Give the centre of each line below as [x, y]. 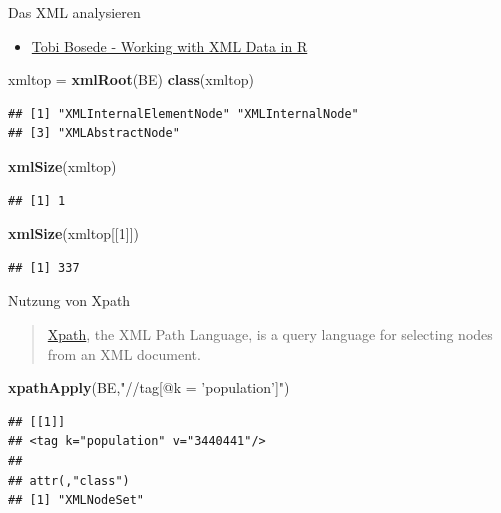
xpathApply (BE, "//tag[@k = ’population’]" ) [149, 387]
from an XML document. [124, 353]
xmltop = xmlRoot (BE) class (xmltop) [131, 79]
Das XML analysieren [74, 12]
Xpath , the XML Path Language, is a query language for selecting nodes [270, 333]
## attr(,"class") [69, 480]
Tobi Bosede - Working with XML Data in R [169, 45]
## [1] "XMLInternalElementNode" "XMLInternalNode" [183, 113]
